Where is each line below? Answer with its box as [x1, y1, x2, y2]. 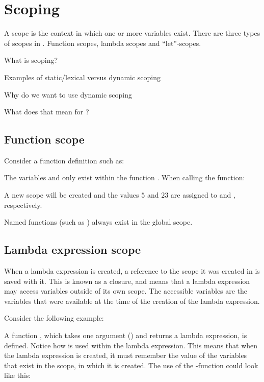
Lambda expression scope [4, 242, 141, 257]
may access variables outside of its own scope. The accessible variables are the [4, 285, 248, 296]
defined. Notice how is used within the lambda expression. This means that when [4, 340, 258, 350]
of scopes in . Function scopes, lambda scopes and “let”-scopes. [4, 37, 201, 48]
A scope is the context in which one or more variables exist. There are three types [4, 28, 260, 38]
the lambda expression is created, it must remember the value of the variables [4, 350, 247, 361]
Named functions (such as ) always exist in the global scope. [4, 217, 193, 227]
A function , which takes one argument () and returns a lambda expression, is [4, 330, 247, 341]
